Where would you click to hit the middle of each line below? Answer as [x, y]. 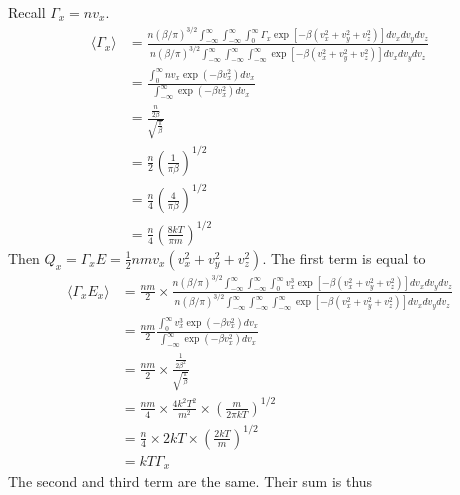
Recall [27, 12]
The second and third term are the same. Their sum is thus [190, 481]
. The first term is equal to [344, 257]
